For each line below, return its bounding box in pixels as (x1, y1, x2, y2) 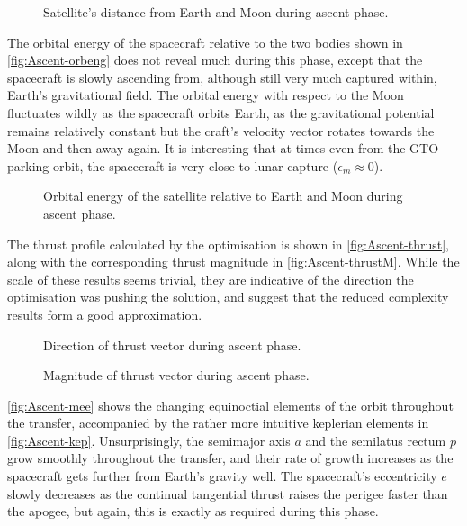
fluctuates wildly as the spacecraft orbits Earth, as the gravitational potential (7, 103, 435, 122)
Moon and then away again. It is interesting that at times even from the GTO (7, 139, 439, 158)
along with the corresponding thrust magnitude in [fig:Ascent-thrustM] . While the (7, 252, 460, 271)
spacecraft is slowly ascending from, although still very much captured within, (7, 68, 437, 86)
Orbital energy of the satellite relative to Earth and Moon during (43, 186, 403, 205)
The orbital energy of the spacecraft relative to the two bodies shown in (7, 32, 403, 51)
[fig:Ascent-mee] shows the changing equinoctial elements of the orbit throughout (7, 395, 454, 414)
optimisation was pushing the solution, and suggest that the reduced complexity (7, 287, 449, 306)
